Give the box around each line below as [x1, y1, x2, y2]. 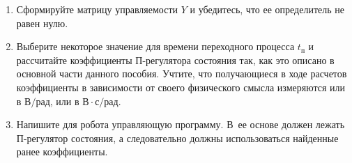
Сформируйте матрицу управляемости [16, 2, 178, 16]
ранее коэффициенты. [16, 144, 108, 159]
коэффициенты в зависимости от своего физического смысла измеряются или [16, 79, 345, 94]
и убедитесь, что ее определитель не [190, 2, 344, 16]
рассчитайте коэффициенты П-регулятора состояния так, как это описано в [16, 52, 335, 67]
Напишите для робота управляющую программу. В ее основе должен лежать [16, 117, 345, 132]
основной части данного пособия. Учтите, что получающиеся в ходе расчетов [16, 66, 347, 81]
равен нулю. [16, 15, 68, 30]
